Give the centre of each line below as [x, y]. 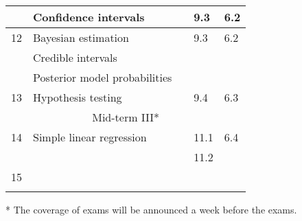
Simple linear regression [90, 137]
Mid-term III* [126, 117]
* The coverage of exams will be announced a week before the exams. [151, 209]
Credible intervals [75, 57]
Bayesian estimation [81, 37]
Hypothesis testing [78, 97]
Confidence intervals [89, 17]
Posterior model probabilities [103, 77]
